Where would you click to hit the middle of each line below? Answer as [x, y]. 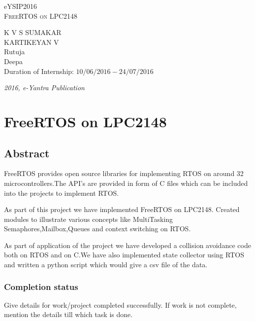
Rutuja [15, 52]
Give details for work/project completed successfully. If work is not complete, [120, 304]
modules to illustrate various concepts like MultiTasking [89, 219]
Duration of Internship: [39, 71]
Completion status [41, 286]
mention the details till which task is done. [68, 314]
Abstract [27, 153]
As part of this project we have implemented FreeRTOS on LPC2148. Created [122, 209]
